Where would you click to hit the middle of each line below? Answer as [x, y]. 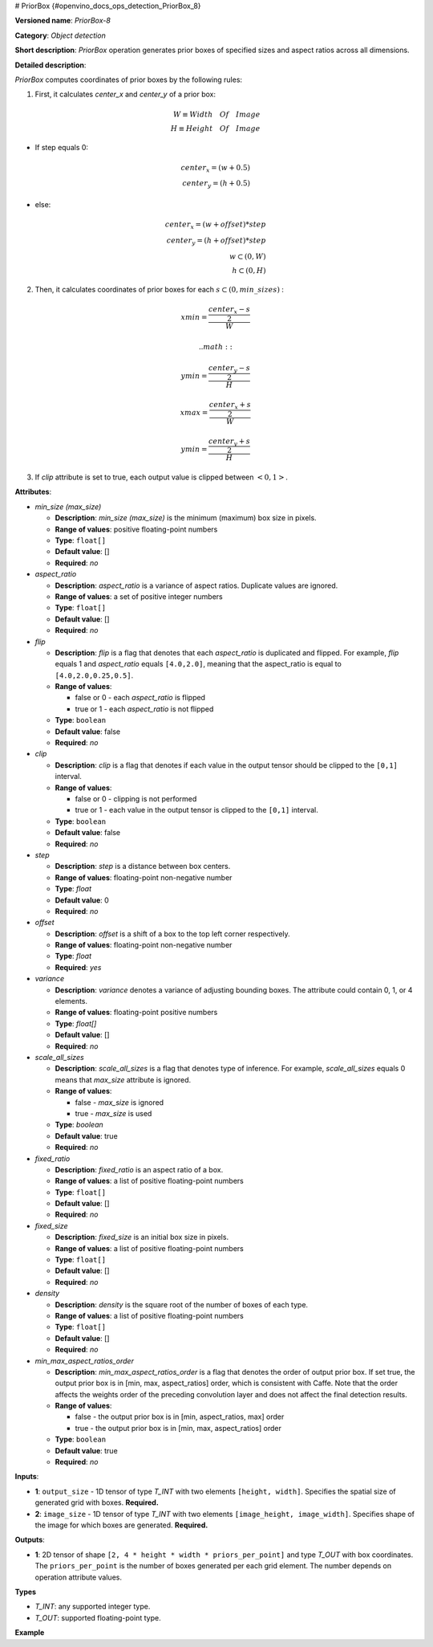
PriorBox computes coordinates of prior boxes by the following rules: [129, 79]
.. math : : [215, 347]
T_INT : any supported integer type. [93, 1607]
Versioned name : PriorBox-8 [63, 21]
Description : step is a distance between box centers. [143, 866]
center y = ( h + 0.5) [216, 185]
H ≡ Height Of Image [215, 128]
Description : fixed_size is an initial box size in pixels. [142, 1237]
